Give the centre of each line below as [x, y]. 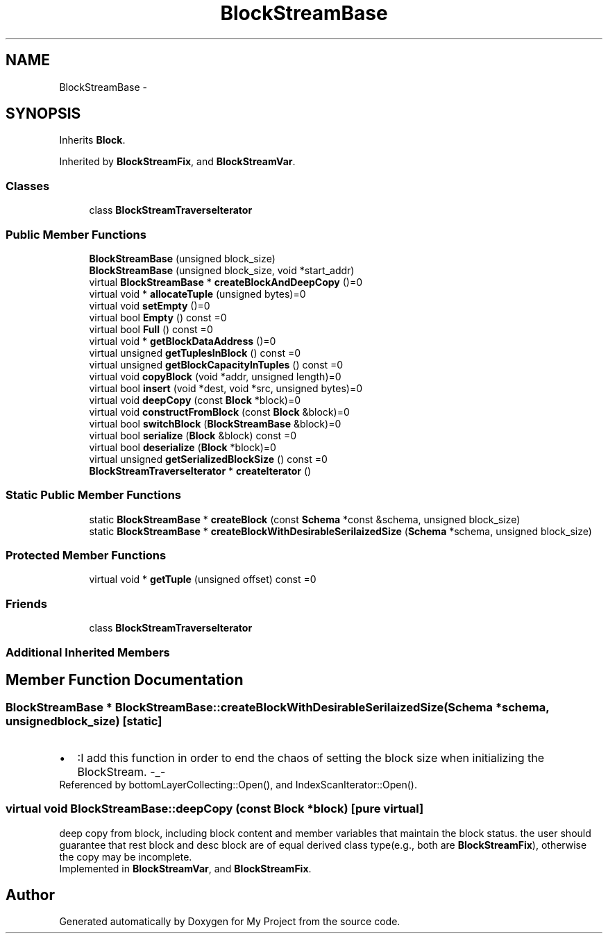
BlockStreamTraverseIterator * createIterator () [200, 471]
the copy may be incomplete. [126, 856]
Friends [26, 603]
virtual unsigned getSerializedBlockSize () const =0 [208, 459]
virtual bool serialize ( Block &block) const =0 [193, 435]
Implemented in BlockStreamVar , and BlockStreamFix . [185, 868]
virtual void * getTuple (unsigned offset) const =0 [203, 580]
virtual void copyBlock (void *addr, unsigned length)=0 [215, 376]
